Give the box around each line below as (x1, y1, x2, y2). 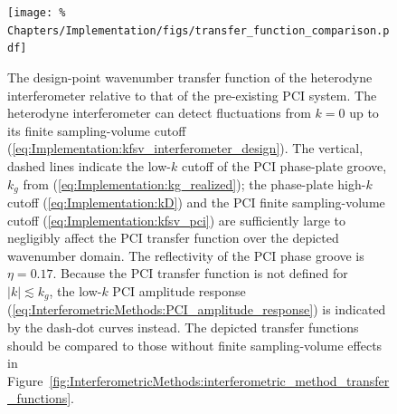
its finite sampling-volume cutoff (7, 120, 186, 140)
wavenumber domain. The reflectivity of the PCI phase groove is (7, 246, 364, 265)
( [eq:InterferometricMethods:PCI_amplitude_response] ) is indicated (7, 300, 386, 319)
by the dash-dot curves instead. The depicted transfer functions (7, 318, 359, 336)
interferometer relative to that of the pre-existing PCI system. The (7, 85, 377, 104)
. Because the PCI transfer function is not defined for (52, 264, 348, 283)
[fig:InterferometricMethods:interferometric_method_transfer (49, 371, 390, 390)
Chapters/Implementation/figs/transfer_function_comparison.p (7, 24, 390, 37)
